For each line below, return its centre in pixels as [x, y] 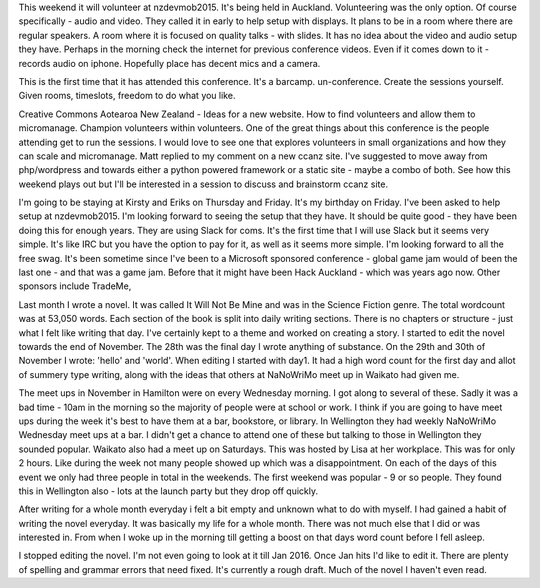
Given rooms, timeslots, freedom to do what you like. [127, 96]
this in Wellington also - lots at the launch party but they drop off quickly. [168, 491]
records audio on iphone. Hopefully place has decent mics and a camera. [169, 63]
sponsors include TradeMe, [75, 286]
